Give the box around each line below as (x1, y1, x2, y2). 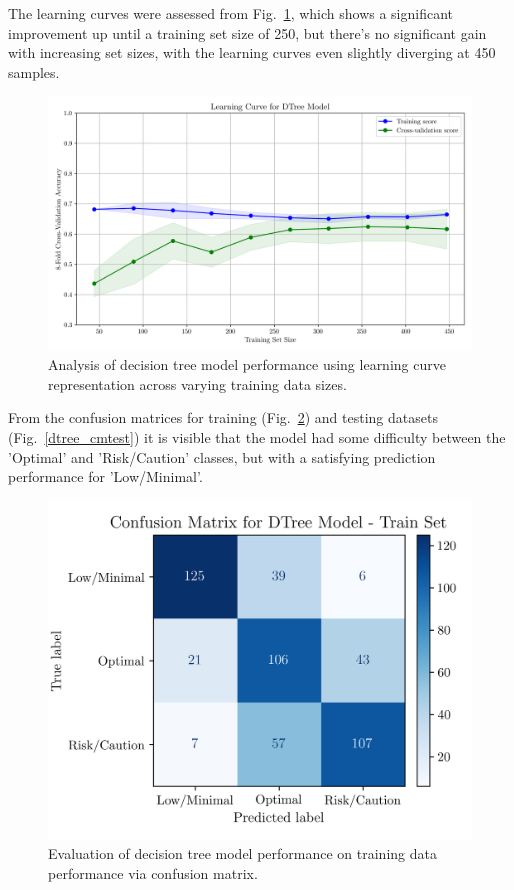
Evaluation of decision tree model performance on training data (48, 843, 437, 864)
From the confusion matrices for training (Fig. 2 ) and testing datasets (8, 407, 438, 428)
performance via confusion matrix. (48, 863, 258, 884)
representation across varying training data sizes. (48, 373, 347, 394)
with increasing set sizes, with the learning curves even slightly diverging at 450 (8, 42, 496, 63)
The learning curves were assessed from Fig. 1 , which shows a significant (8, 3, 454, 23)
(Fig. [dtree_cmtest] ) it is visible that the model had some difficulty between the (8, 426, 506, 447)
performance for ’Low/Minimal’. (8, 466, 203, 487)
